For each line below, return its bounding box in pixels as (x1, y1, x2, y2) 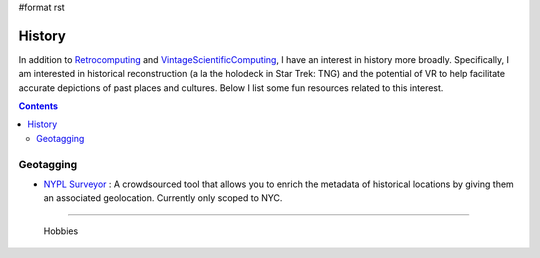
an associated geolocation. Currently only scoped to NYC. (43, 192, 283, 204)
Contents (18, 100, 59, 112)
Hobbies (43, 225, 79, 237)
